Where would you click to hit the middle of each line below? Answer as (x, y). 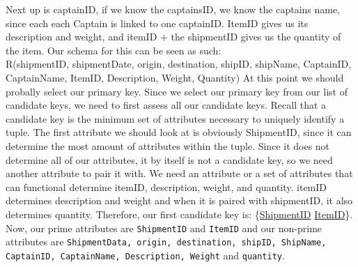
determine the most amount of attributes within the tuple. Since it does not (168, 145)
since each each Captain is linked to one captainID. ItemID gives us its (157, 23)
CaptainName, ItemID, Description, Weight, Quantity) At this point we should (175, 77)
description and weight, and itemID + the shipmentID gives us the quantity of (173, 37)
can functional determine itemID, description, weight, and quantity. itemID (166, 186)
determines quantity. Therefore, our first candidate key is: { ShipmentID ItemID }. (179, 214)
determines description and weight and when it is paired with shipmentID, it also (179, 200)
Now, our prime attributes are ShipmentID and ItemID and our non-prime (164, 228)
